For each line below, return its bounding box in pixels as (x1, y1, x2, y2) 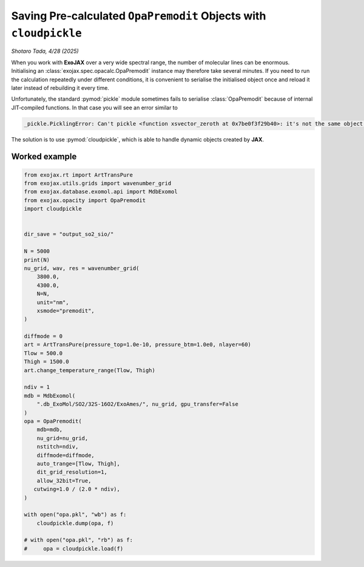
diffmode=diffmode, (36, 452, 95, 458)
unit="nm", (36, 299, 69, 306)
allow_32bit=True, (36, 477, 92, 484)
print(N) (24, 256, 50, 263)
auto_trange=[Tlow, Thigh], (36, 460, 121, 467)
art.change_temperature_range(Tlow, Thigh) (24, 367, 156, 373)
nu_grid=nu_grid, (36, 435, 89, 441)
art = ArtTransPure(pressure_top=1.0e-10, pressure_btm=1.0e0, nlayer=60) (24, 341, 252, 348)
